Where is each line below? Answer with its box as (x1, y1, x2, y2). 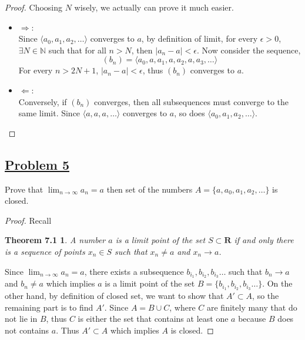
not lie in (5, 312, 38, 325)
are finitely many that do (207, 301, 297, 313)
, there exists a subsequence (84, 265, 184, 277)
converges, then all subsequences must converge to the (94, 95, 289, 107)
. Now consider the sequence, (197, 43, 301, 56)
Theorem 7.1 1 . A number (5, 234, 106, 246)
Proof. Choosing (5, 1, 63, 13)
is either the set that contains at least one (78, 312, 229, 325)
